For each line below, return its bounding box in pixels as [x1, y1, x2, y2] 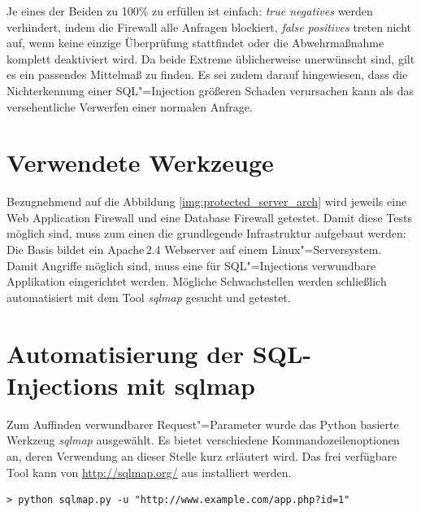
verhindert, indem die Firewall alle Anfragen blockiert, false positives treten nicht [7, 18, 412, 35]
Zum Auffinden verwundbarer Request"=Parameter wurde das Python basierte [7, 415, 399, 432]
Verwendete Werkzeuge [7, 146, 274, 179]
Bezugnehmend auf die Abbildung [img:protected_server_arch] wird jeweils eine [7, 193, 407, 210]
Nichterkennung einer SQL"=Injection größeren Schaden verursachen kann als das [7, 81, 414, 98]
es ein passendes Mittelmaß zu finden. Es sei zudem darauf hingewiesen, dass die [7, 66, 408, 83]
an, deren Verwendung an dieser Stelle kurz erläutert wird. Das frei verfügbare [7, 447, 397, 464]
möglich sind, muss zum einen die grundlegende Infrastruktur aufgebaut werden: [7, 225, 406, 242]
